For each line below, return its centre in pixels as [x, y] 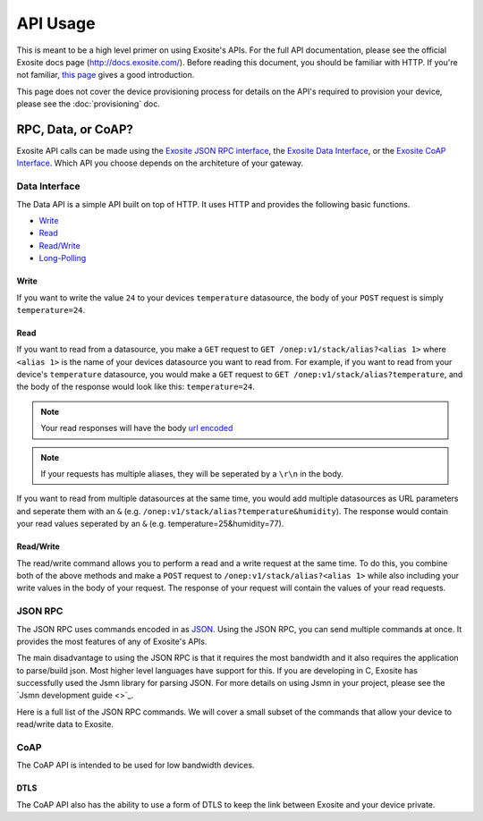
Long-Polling [63, 258]
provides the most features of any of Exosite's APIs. [112, 641]
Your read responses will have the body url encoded [137, 428]
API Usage [56, 23]
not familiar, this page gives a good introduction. [106, 75]
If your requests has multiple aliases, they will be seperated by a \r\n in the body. [192, 474]
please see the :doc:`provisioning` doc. [88, 104]
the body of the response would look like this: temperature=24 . [136, 387]
